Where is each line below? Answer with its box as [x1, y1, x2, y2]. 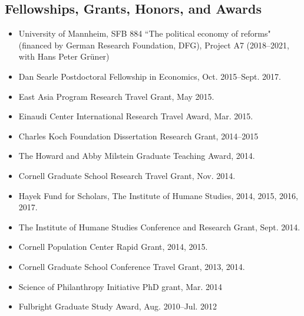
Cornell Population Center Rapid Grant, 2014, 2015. [18, 240, 208, 253]
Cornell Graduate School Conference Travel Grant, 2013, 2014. [18, 260, 245, 272]
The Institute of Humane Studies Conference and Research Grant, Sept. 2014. [18, 220, 300, 233]
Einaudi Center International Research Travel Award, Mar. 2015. [18, 110, 253, 122]
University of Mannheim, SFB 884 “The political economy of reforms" [18, 27, 271, 40]
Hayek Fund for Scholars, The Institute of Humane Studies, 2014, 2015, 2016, [18, 189, 298, 201]
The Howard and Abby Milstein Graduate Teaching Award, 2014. [18, 149, 255, 162]
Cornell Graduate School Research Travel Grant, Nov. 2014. [18, 169, 236, 181]
